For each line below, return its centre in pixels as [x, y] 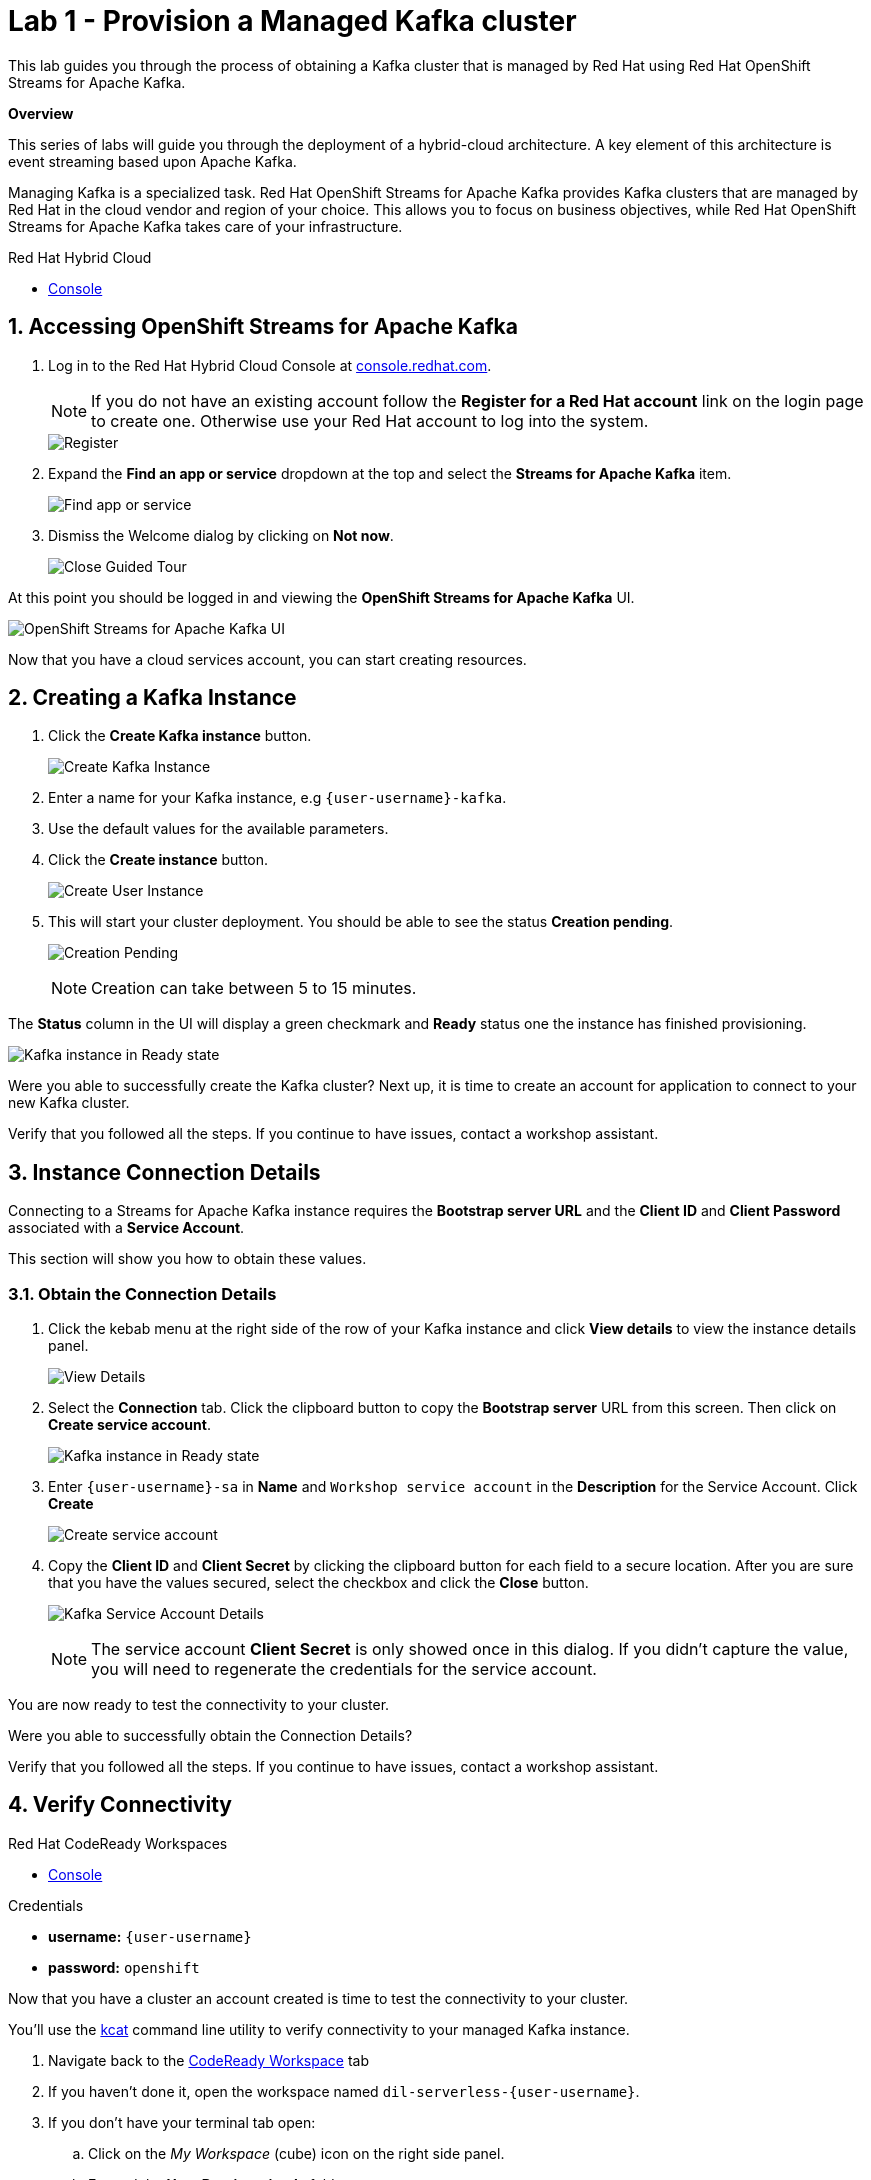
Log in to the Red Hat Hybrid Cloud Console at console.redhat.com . [270, 365]
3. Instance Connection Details [164, 1172]
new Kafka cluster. [69, 1103]
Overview [41, 113]
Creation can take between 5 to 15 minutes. [254, 988]
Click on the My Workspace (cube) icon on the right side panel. [296, 2153]
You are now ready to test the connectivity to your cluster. [199, 1705]
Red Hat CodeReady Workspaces [118, 1843]
